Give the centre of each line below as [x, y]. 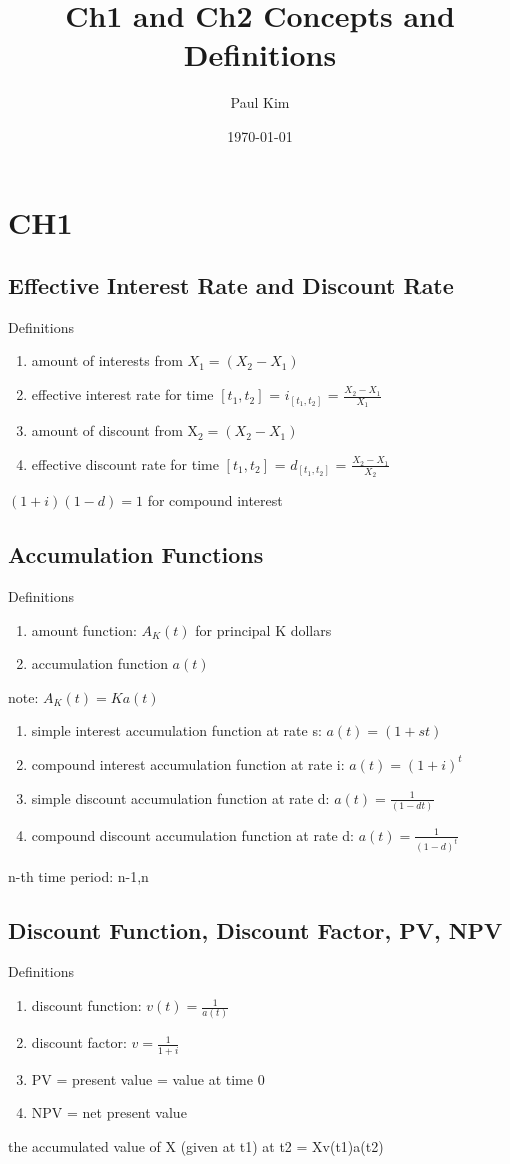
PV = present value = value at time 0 [148, 1078]
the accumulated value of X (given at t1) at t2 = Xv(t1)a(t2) [196, 1145]
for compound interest [215, 500]
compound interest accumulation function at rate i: [188, 763]
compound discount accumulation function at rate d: [192, 834]
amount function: [84, 629]
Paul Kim [260, 102]
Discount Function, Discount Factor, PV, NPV [255, 929]
